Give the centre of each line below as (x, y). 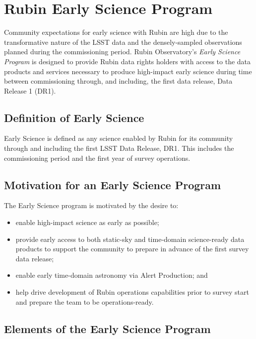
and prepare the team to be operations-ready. (85, 301)
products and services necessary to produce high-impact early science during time (128, 71)
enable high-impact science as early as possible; (87, 222)
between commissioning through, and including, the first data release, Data (118, 81)
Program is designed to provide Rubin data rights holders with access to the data (128, 61)
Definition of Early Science (74, 117)
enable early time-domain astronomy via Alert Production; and (112, 275)
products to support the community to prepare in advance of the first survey (132, 249)
